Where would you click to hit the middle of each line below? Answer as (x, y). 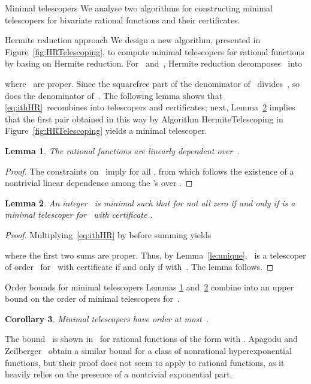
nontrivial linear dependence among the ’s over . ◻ (99, 183)
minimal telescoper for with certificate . (79, 214)
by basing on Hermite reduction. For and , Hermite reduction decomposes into (154, 63)
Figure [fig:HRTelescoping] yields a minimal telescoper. (106, 130)
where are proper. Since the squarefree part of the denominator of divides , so (153, 83)
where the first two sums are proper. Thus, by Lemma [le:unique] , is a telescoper (155, 255)
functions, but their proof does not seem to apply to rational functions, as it (145, 362)
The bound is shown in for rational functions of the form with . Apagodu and (151, 339)
